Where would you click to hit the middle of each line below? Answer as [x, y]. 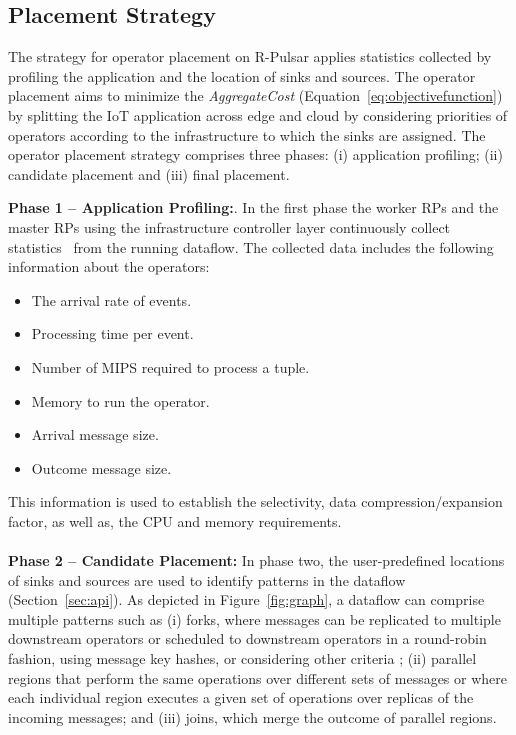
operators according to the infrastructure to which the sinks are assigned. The [247, 134]
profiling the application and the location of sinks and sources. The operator [242, 75]
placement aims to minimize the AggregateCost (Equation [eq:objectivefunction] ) [255, 95]
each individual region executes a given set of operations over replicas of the [241, 697]
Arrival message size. [95, 434]
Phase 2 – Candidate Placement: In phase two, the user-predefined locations [256, 560]
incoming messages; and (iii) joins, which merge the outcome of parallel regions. [252, 716]
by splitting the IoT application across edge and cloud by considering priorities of [258, 114]
